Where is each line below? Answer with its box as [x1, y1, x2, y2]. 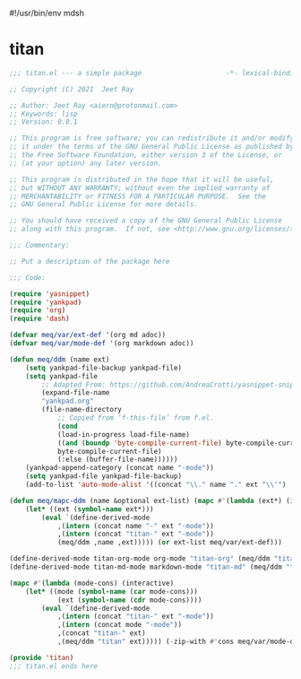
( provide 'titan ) [9, 653, 74, 662]
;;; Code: [9, 273, 47, 282]
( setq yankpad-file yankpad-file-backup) [25, 472, 182, 481]
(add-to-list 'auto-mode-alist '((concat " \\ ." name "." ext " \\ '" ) [25, 480, 287, 490]
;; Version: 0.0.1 [9, 118, 78, 126]
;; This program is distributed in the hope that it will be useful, [9, 175, 275, 184]
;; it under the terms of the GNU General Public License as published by [9, 143, 295, 152]
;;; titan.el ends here [9, 661, 99, 671]
